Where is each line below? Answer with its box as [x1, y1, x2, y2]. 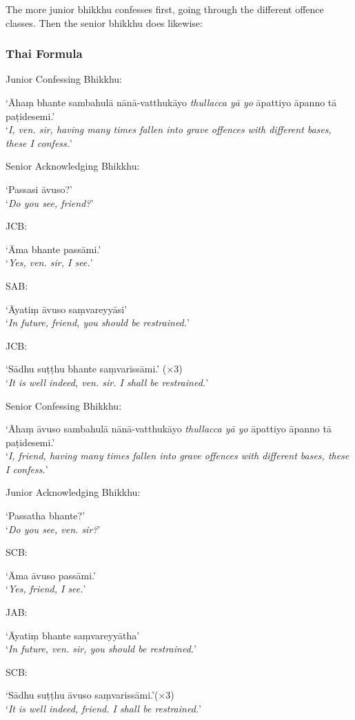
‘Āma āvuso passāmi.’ [6, 568, 96, 582]
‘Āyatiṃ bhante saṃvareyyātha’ [6, 628, 140, 642]
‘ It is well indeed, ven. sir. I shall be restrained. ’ [6, 374, 209, 389]
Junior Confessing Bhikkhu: [6, 72, 123, 86]
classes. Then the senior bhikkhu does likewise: [6, 15, 203, 30]
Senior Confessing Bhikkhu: [6, 398, 122, 412]
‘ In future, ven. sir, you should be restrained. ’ [6, 641, 196, 656]
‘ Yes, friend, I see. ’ [6, 581, 86, 596]
